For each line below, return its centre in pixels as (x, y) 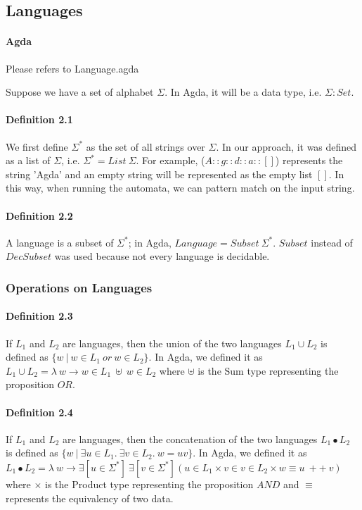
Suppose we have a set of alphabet (80, 92)
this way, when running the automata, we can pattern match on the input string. (180, 188)
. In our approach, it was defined (286, 146)
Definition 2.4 (39, 412)
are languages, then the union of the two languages (172, 343)
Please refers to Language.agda (72, 68)
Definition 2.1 (39, 119)
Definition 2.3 (39, 316)
